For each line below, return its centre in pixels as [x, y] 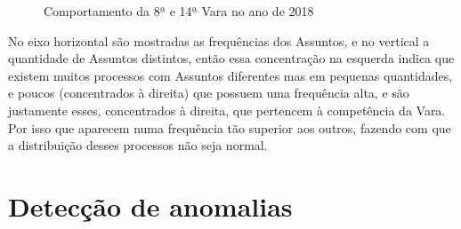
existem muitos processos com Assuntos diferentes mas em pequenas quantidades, [230, 75]
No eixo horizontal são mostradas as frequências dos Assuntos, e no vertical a [219, 40]
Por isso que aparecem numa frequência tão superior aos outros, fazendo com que [230, 127]
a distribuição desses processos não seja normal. [138, 145]
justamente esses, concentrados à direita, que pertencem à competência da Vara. [227, 110]
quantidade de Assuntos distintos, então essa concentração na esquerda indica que [231, 58]
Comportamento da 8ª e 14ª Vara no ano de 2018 [179, 11]
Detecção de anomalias [150, 205]
